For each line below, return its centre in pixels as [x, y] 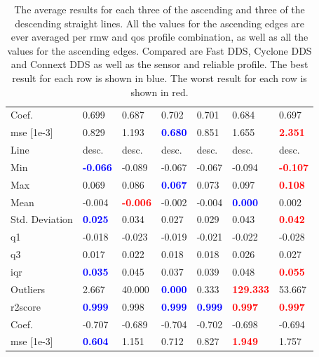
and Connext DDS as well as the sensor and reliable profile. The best [159, 64]
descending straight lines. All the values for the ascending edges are [159, 23]
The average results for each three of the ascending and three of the [159, 9]
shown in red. [159, 92]
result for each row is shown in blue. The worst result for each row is [159, 78]
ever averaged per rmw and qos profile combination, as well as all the [159, 37]
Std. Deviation [42, 219]
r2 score [26, 306]
